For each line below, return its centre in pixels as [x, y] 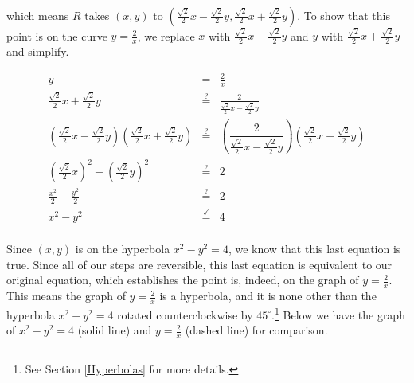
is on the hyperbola [123, 249]
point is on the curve [57, 35]
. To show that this [344, 15]
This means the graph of [66, 296]
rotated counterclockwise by [185, 314]
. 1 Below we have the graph [338, 313]
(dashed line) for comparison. [256, 330]
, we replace [166, 35]
